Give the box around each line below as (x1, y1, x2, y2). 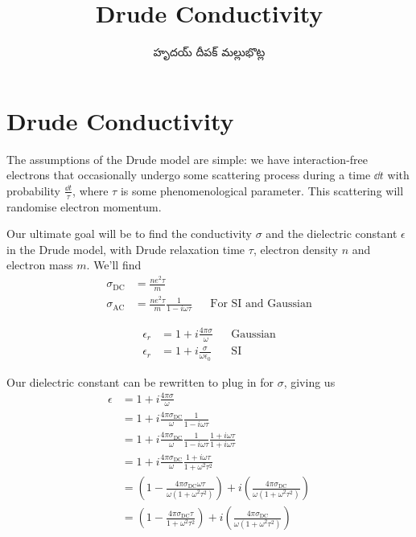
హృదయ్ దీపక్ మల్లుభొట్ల (153, 43, 266, 60)
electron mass (6, 256, 73, 273)
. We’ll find (86, 256, 142, 273)
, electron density (253, 240, 338, 257)
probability (6, 182, 60, 199)
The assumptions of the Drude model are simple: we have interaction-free (6, 150, 369, 167)
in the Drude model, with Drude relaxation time (6, 240, 245, 257)
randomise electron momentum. (6, 198, 162, 215)
